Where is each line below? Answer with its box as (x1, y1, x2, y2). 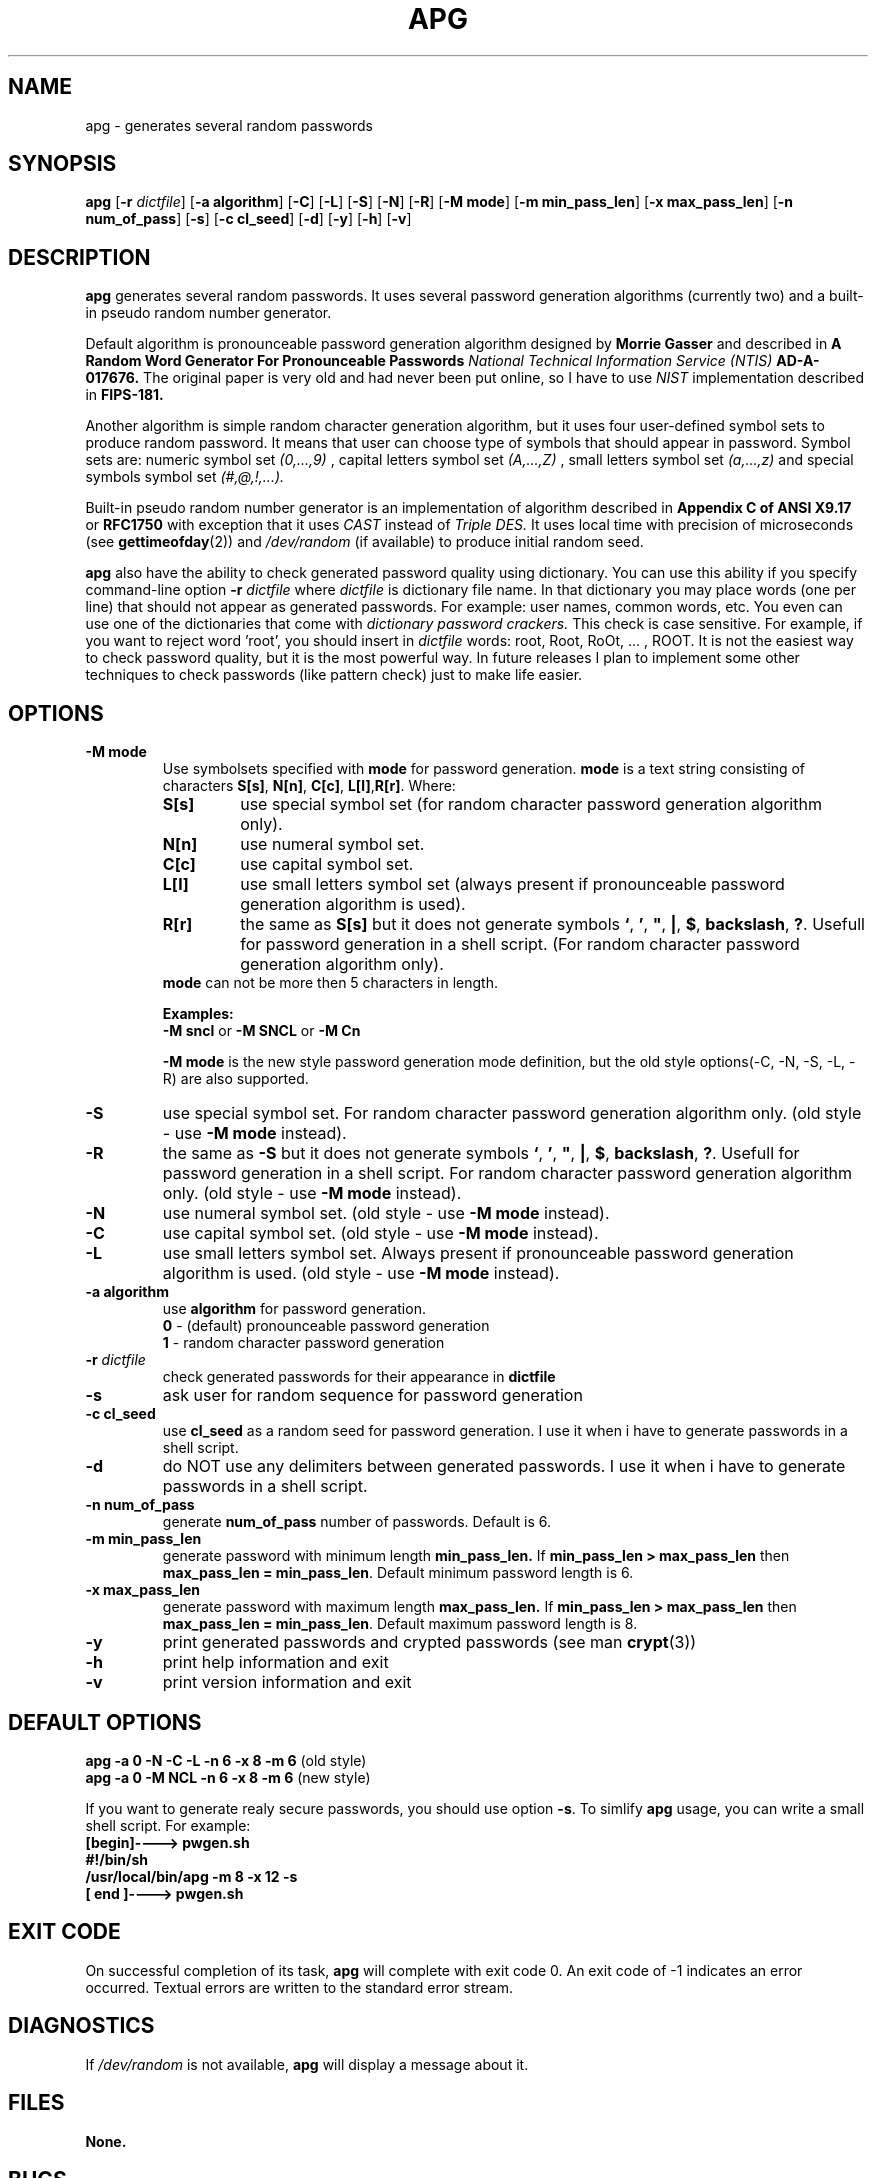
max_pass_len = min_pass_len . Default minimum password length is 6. (162, 1564, 634, 1582)
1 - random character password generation (162, 1334, 445, 1352)
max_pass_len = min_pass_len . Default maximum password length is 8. (162, 1615, 638, 1633)
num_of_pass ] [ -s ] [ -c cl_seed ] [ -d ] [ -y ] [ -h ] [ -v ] (85, 210, 412, 228)
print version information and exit (162, 1672, 412, 1693)
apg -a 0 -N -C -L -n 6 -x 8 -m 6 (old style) (85, 1751, 367, 1769)
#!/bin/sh (85, 1850, 148, 1868)
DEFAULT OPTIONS (8, 1709, 202, 1735)
